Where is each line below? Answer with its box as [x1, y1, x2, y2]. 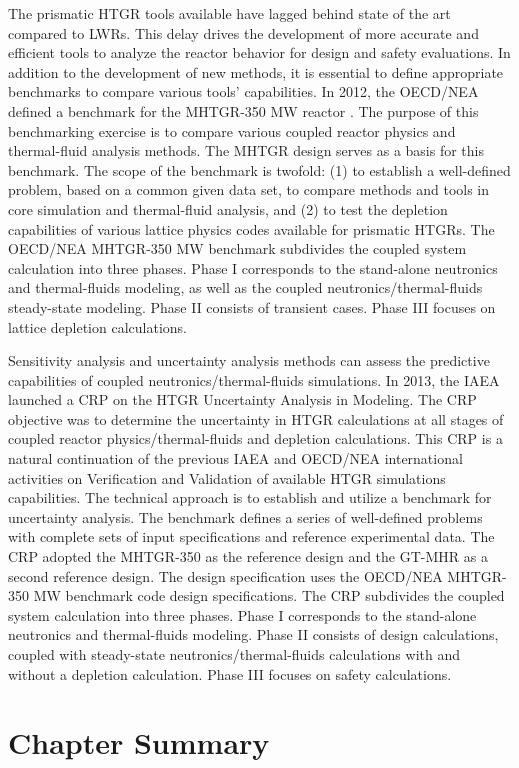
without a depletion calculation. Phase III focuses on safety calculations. [8, 663, 452, 684]
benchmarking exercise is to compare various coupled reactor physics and [8, 120, 456, 141]
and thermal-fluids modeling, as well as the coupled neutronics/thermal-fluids [8, 277, 483, 298]
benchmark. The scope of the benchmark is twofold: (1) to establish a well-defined [8, 159, 511, 180]
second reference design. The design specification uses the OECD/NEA [8, 565, 443, 586]
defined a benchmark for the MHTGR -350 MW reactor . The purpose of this [8, 100, 479, 121]
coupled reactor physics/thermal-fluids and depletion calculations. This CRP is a [8, 428, 503, 449]
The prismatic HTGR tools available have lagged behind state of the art [8, 3, 451, 23]
